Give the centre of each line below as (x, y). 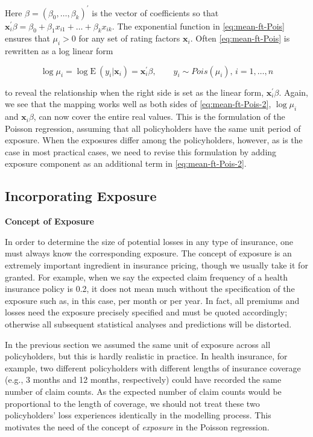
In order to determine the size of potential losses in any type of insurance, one (149, 241)
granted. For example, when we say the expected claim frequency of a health (146, 277)
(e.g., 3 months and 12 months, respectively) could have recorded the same (143, 380)
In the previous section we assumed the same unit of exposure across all (138, 344)
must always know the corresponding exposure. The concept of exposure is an (148, 253)
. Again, (294, 92)
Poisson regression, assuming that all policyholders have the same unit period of (153, 128)
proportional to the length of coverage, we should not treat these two (132, 403)
